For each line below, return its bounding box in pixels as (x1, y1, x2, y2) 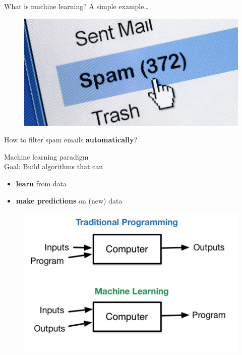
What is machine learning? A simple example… (4, 1, 149, 11)
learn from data (16, 178, 67, 188)
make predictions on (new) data (16, 195, 123, 206)
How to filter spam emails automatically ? (4, 134, 137, 145)
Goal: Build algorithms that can (4, 161, 103, 172)
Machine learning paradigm (4, 151, 89, 162)
